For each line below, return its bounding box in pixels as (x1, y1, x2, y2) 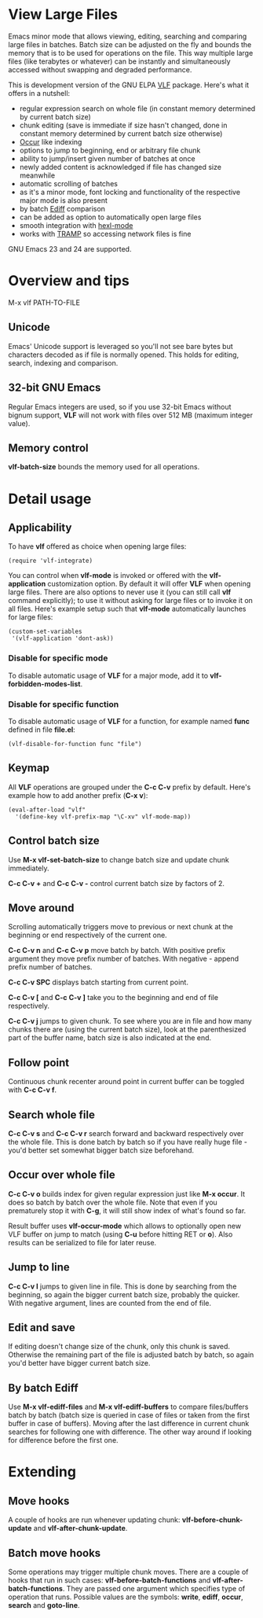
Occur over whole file (8, 1168, 115, 1182)
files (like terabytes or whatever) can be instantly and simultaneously (8, 57, 231, 66)
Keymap (8, 761, 49, 775)
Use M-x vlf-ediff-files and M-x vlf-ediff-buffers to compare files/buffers (8, 1402, 249, 1412)
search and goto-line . (8, 1601, 80, 1610)
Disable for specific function (8, 698, 119, 709)
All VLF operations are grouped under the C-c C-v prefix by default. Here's (8, 782, 251, 792)
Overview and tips (8, 272, 130, 290)
